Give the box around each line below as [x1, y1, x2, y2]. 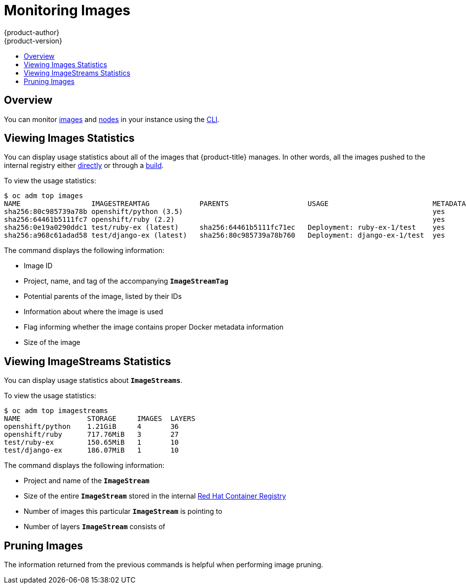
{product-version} [4, 36, 63, 45]
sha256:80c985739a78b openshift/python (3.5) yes [4, 208, 445, 216]
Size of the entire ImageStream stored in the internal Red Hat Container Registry [24, 492, 286, 501]
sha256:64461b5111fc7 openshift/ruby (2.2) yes [4, 215, 445, 224]
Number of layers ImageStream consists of [24, 522, 165, 531]
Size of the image [24, 338, 80, 347]
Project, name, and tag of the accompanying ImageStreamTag [24, 277, 229, 286]
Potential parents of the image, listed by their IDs [24, 292, 182, 301]
